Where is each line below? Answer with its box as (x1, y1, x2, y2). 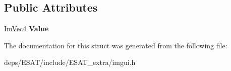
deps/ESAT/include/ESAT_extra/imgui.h (4, 57, 136, 67)
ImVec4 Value (4, 23, 49, 34)
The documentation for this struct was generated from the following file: (4, 40, 227, 50)
